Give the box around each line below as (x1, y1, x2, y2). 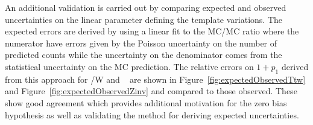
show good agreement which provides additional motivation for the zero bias (5, 96, 287, 109)
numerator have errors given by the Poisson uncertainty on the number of (5, 36, 277, 49)
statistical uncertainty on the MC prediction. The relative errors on (5, 60, 254, 72)
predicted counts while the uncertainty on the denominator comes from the (5, 48, 282, 61)
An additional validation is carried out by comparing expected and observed (5, 1, 286, 13)
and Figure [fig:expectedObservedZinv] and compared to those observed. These (5, 85, 297, 97)
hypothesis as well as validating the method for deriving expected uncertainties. (5, 108, 299, 121)
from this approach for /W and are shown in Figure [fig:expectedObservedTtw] (5, 72, 306, 85)
